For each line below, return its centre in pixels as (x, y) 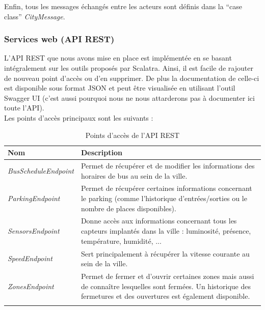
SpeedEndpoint (30, 258)
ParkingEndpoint (34, 198)
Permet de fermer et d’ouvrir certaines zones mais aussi (167, 276)
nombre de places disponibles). (128, 208)
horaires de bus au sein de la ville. (134, 175)
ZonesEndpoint (31, 286)
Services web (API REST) (59, 39)
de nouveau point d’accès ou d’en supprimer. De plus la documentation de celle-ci (132, 78)
